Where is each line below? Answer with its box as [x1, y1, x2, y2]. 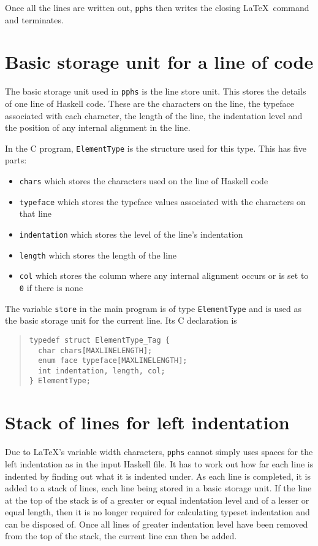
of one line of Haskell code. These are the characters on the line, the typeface [5, 97, 295, 110]
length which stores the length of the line [19, 248, 177, 261]
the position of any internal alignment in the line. [5, 121, 191, 134]
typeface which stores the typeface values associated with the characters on [19, 195, 306, 208]
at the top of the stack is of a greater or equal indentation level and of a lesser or [5, 493, 309, 506]
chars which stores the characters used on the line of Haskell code [19, 174, 268, 187]
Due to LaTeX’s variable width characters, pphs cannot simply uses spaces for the [5, 445, 313, 458]
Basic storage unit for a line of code [5, 49, 314, 74]
